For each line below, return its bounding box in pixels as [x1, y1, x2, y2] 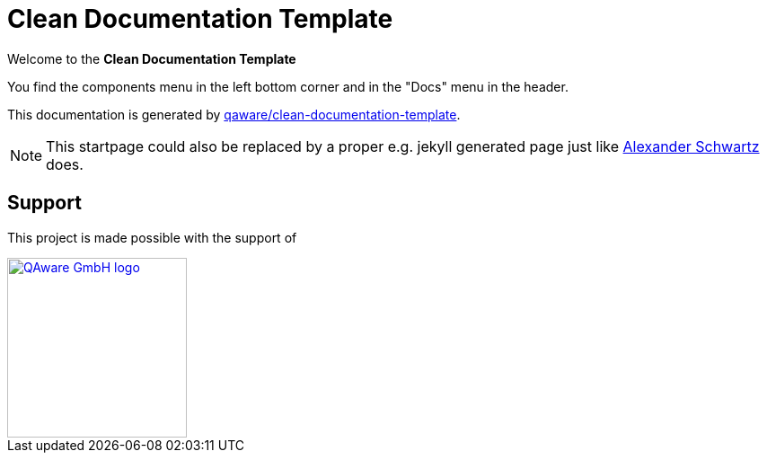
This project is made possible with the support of [7, 229, 297, 245]
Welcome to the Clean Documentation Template [7, 50, 296, 66]
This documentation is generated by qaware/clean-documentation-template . [7, 106, 461, 122]
